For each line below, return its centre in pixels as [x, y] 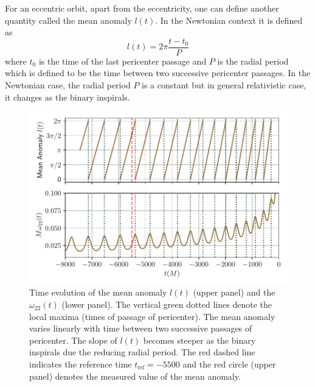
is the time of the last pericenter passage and [123, 61]
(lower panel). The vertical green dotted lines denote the [167, 304]
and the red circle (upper [229, 364]
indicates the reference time [81, 364]
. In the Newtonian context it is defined [229, 20]
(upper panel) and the [234, 292]
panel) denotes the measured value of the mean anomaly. [135, 376]
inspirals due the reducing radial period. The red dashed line [142, 352]
